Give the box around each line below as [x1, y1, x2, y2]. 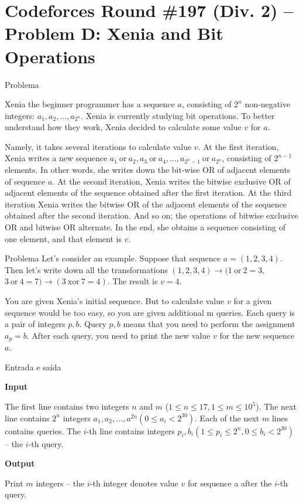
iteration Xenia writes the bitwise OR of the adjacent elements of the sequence [5, 197, 287, 210]
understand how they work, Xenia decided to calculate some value [5, 121, 242, 133]
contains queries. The [5, 424, 81, 437]
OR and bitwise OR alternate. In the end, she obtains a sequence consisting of [5, 221, 285, 233]
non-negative [245, 98, 291, 110]
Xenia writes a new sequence [5, 152, 108, 164]
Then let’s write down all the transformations [5, 263, 168, 275]
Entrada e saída [5, 360, 61, 373]
